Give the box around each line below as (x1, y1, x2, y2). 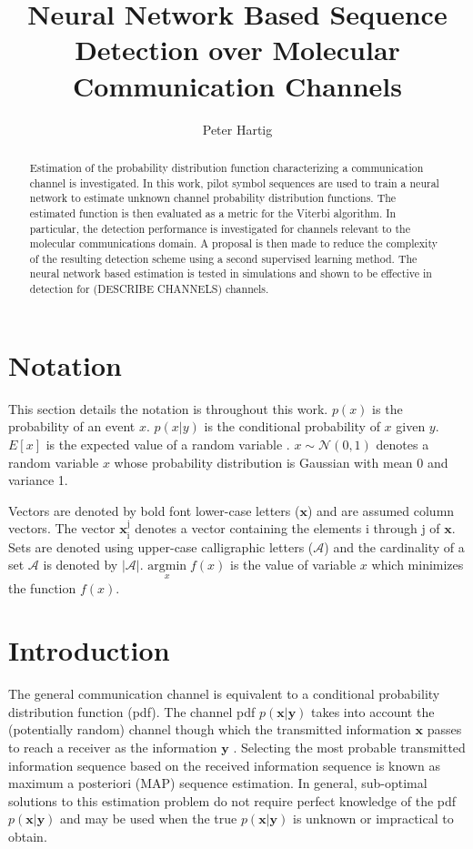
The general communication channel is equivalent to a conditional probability (8, 684, 440, 703)
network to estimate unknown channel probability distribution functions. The (29, 190, 397, 206)
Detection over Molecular (75, 31, 400, 68)
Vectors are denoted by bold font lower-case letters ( (8, 500, 300, 520)
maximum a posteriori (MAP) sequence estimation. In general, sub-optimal (8, 773, 428, 793)
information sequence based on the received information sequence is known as (8, 755, 440, 774)
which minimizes (371, 555, 464, 574)
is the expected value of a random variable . (45, 434, 290, 453)
